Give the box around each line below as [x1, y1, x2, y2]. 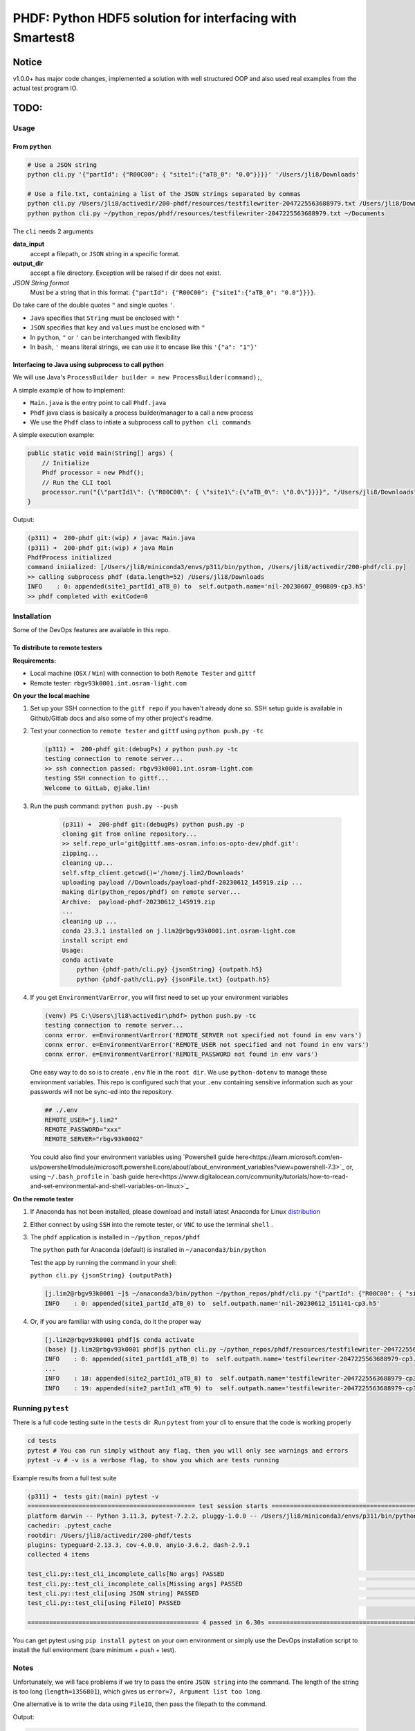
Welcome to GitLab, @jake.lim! [44, 784, 151, 792]
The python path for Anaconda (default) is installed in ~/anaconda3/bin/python [30, 1246, 266, 1254]
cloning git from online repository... [62, 830, 197, 838]
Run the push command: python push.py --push [30, 802, 178, 810]
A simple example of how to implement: [12, 386, 126, 394]
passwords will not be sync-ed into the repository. [30, 1088, 173, 1096]
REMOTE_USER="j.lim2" [44, 1115, 118, 1124]
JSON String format [12, 278, 69, 287]
